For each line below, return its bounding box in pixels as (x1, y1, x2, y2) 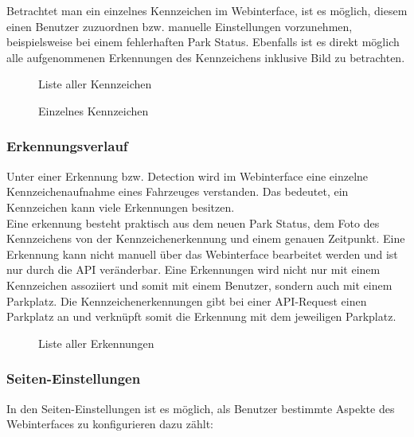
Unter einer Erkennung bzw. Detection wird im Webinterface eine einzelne (6, 167, 369, 184)
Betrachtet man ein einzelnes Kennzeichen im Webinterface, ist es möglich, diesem (6, 2, 408, 18)
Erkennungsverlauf (6, 136, 128, 156)
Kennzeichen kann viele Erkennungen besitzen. (6, 198, 235, 215)
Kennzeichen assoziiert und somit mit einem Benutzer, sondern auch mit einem (6, 276, 393, 293)
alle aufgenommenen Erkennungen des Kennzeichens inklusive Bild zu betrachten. (6, 49, 405, 65)
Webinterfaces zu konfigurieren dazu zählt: (6, 416, 213, 432)
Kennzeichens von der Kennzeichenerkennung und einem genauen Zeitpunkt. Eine (6, 230, 405, 247)
